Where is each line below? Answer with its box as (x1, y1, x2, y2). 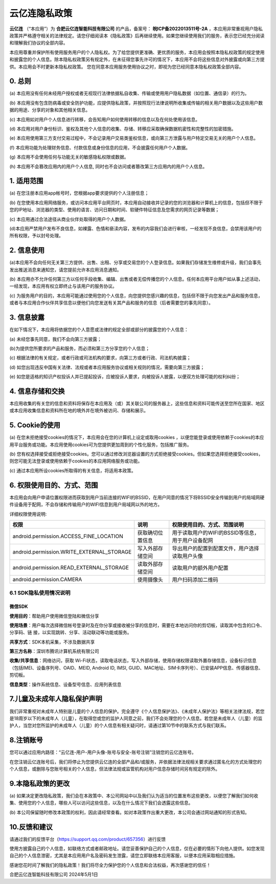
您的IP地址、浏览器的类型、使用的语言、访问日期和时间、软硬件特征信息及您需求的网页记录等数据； (9, 207, 220, 213)
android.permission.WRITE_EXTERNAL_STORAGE (12, 548, 132, 555)
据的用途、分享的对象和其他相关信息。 (9, 107, 90, 113)
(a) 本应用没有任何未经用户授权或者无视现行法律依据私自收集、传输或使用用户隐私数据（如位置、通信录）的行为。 (9, 90, 250, 97)
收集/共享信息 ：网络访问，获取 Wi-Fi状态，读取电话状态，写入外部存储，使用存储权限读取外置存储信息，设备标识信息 (9, 657, 257, 664)
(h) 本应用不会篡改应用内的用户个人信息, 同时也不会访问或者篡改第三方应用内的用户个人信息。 (9, 163, 208, 169)
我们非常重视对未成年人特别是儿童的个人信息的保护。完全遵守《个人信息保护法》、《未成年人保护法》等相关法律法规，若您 (9, 708, 265, 714)
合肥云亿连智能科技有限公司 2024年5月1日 (9, 871, 98, 877)
